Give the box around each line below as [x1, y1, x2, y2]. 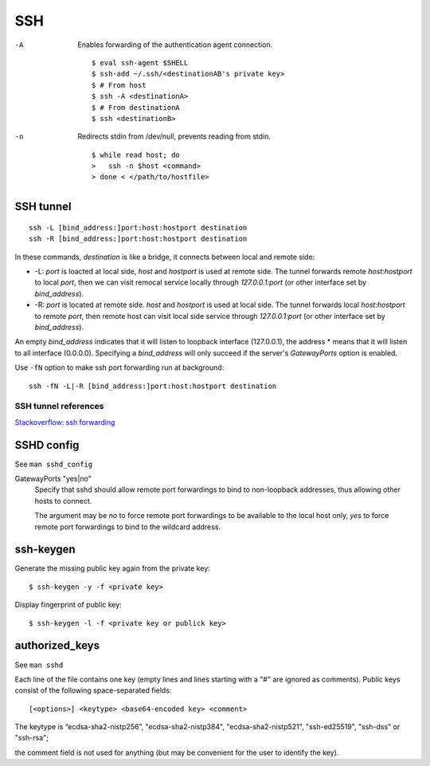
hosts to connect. [34, 496, 92, 505]
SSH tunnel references [14, 401, 104, 412]
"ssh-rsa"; [14, 733, 49, 743]
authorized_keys [14, 638, 100, 653]
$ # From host [92, 81, 147, 89]
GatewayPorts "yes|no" [14, 473, 92, 483]
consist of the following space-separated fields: [14, 685, 172, 695]
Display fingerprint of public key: [14, 600, 123, 610]
